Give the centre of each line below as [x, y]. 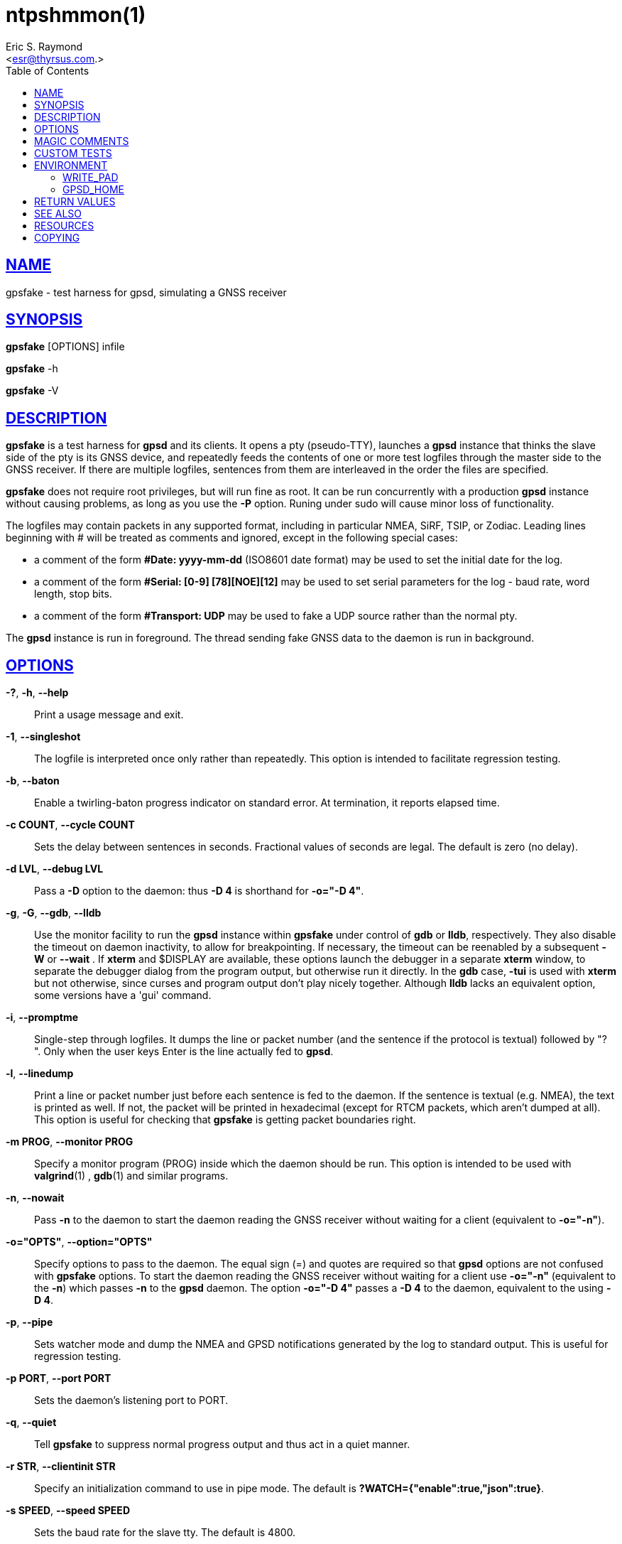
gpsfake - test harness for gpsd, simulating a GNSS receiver [146, 292]
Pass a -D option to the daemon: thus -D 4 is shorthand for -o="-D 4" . [199, 891]
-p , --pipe [29, 1322]
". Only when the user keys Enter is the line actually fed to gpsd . [184, 1052]
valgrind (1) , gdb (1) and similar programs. [131, 1176]
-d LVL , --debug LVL [55, 869]
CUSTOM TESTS [73, 153]
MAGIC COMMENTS [82, 141]
